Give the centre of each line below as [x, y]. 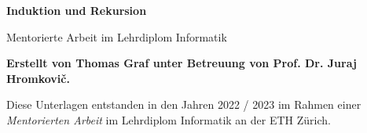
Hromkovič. [38, 78]
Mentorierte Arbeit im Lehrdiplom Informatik [117, 36]
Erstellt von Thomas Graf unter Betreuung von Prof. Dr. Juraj [182, 63]
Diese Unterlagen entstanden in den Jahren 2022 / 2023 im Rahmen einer [184, 104]
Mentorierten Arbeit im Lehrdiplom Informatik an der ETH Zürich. [169, 119]
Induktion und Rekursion [77, 10]
